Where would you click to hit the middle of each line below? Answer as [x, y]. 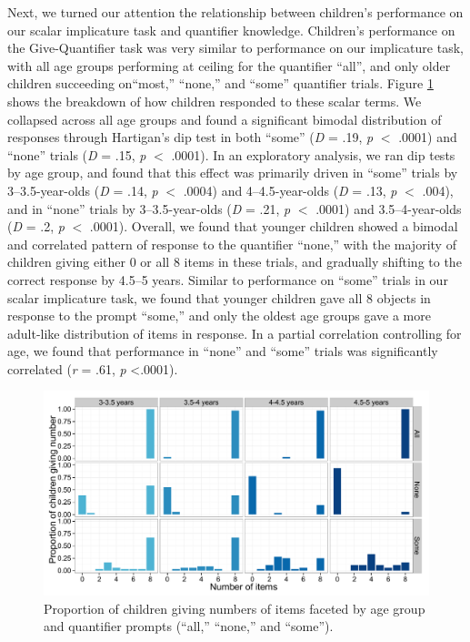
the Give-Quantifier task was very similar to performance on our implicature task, [235, 48]
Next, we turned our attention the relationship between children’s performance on [235, 12]
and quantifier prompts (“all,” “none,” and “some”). [189, 626]
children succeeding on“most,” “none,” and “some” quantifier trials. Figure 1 [220, 83]
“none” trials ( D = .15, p [77, 154]
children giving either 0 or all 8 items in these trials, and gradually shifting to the [235, 262]
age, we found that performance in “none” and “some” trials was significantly [223, 351]
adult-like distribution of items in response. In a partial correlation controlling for [235, 333]
